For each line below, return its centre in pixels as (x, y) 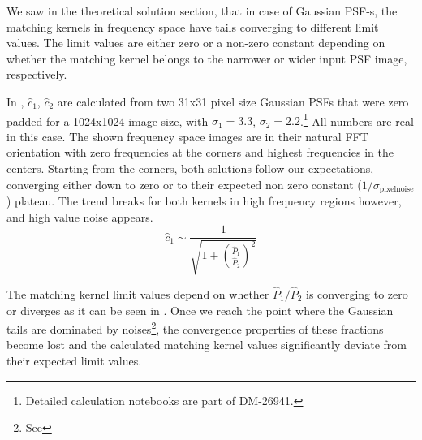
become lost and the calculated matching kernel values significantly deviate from (207, 345)
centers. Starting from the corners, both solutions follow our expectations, (190, 168)
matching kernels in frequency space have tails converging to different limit (193, 26)
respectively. (37, 74)
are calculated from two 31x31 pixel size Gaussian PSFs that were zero (233, 101)
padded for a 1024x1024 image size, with (108, 121)
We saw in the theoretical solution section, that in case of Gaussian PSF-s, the (202, 11)
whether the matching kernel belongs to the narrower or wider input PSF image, (207, 58)
